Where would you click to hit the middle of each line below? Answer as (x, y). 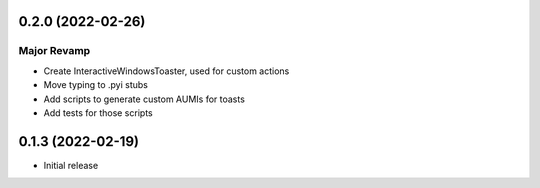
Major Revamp (54, 51)
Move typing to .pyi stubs (96, 85)
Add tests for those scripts (98, 112)
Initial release (71, 165)
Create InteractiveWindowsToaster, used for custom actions (166, 71)
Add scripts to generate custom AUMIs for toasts (144, 99)
